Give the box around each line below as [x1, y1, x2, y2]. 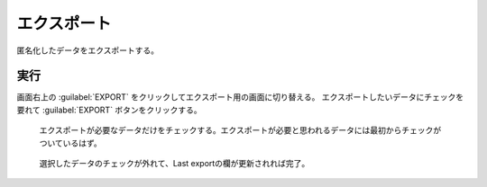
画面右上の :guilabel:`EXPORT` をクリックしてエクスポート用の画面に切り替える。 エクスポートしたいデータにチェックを [16, 92, 464, 102]
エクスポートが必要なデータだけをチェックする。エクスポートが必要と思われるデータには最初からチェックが [39, 125, 442, 136]
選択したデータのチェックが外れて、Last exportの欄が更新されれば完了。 [39, 158, 310, 169]
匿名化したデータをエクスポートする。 [16, 45, 160, 56]
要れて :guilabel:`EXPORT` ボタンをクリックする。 [16, 104, 202, 115]
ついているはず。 [39, 138, 103, 148]
